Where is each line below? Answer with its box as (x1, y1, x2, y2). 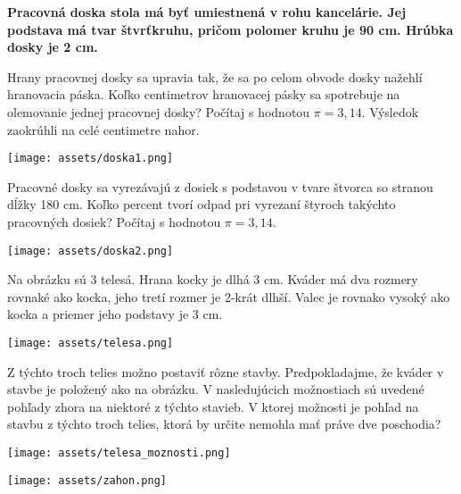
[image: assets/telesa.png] (7, 337, 174, 350)
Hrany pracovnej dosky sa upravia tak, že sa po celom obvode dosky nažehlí (7, 67, 423, 86)
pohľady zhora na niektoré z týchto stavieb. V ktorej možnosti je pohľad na (7, 397, 419, 415)
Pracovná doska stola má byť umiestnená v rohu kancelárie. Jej (7, 3, 407, 21)
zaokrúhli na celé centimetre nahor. (7, 120, 200, 138)
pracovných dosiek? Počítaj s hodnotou (7, 213, 221, 230)
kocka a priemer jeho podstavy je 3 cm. (7, 305, 223, 323)
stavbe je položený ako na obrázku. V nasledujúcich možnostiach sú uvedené (7, 380, 424, 398)
